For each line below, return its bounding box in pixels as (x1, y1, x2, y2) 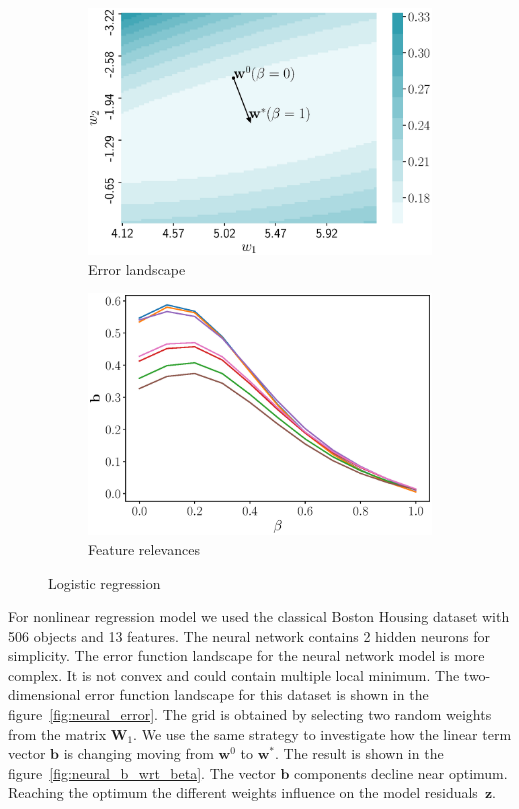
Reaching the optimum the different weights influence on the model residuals (8, 782, 478, 803)
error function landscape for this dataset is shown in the (85, 684, 429, 705)
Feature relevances (88, 538, 200, 559)
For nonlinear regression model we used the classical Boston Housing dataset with (8, 606, 510, 627)
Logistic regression (48, 572, 161, 593)
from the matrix (8, 723, 107, 744)
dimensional (8, 684, 81, 705)
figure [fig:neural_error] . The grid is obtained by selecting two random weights (8, 704, 492, 725)
